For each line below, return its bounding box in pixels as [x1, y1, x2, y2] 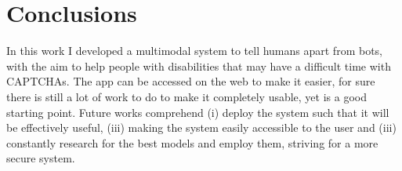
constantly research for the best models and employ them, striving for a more [6, 134, 378, 151]
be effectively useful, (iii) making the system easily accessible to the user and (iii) [6, 119, 397, 136]
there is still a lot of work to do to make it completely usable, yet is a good [6, 88, 367, 104]
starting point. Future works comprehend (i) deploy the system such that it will [6, 104, 389, 120]
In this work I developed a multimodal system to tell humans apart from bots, [6, 42, 382, 59]
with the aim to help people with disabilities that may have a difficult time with [6, 57, 391, 74]
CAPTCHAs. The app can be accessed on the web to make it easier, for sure [6, 73, 375, 89]
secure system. [6, 150, 75, 166]
